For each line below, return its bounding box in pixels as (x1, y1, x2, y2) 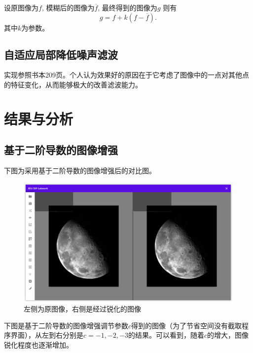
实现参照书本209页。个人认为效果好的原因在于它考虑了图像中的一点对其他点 (4, 70, 249, 80)
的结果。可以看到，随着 (128, 330, 204, 340)
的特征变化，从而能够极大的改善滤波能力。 (4, 79, 142, 89)
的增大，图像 (207, 330, 249, 340)
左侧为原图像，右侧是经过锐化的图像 (24, 304, 141, 314)
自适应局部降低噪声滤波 (4, 46, 118, 62)
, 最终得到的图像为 (98, 2, 157, 12)
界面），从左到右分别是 (10, 330, 83, 340)
